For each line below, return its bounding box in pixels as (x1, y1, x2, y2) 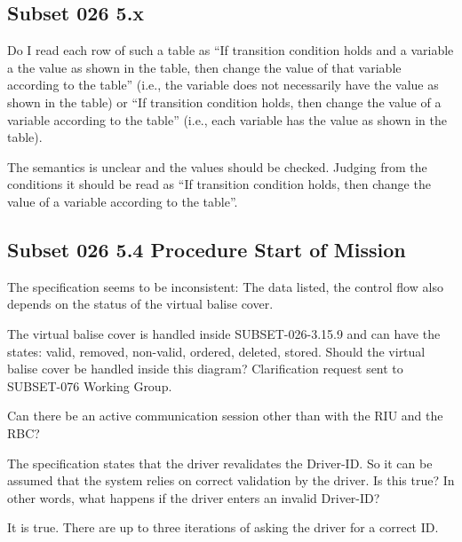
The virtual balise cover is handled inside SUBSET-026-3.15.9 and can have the (7, 324, 441, 342)
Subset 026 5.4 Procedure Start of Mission (7, 235, 406, 263)
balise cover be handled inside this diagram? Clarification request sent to (7, 359, 403, 378)
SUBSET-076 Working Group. (7, 376, 172, 395)
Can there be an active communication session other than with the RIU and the (7, 406, 443, 425)
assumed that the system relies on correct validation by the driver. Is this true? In (7, 471, 455, 490)
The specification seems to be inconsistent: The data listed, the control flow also (7, 277, 443, 295)
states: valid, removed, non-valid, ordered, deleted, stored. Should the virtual (7, 342, 426, 360)
